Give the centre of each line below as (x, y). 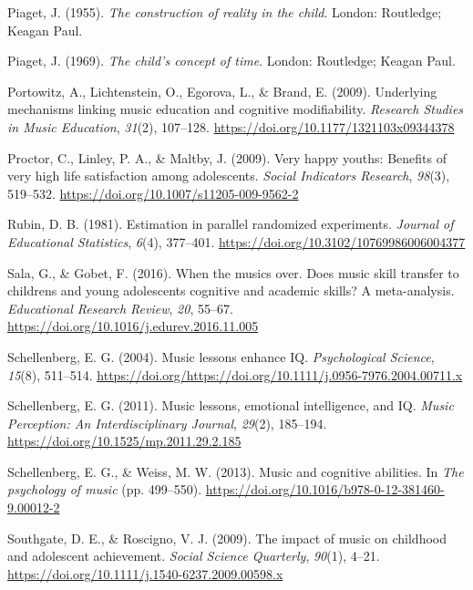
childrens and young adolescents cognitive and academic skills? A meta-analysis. (231, 290)
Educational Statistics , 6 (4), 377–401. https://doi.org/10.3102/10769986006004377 (236, 241)
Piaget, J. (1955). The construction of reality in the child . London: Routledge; (225, 12)
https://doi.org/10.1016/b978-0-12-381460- (325, 489)
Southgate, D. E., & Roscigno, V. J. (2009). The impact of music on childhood (227, 538)
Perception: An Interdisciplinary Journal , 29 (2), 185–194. (167, 423)
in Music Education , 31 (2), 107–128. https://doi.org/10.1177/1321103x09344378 (231, 126)
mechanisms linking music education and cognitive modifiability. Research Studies (236, 109)
